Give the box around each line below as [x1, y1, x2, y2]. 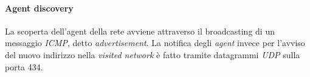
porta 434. [5, 60, 43, 73]
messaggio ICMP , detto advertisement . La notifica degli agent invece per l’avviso [5, 36, 305, 49]
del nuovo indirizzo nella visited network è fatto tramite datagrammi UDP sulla [5, 48, 300, 61]
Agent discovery [5, 1, 74, 14]
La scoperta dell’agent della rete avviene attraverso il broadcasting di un [5, 24, 275, 37]
